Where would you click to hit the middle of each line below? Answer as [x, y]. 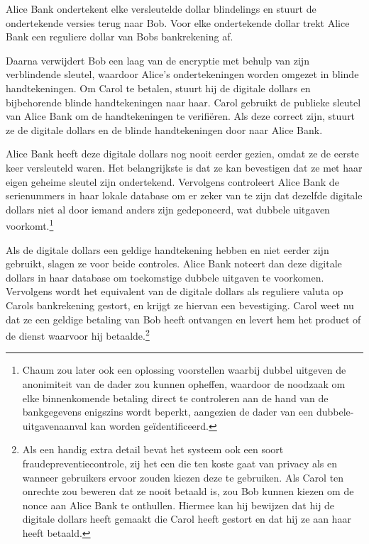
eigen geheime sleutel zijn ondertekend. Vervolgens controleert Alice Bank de [172, 181]
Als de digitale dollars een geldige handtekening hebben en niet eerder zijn [167, 249]
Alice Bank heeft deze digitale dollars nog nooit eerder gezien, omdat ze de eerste [182, 154]
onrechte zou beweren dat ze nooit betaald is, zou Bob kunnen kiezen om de [188, 491]
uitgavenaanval [55, 425]
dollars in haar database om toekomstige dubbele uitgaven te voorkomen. [165, 277]
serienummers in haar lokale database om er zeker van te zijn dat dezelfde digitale [184, 195]
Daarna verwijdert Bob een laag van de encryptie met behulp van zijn [158, 60]
